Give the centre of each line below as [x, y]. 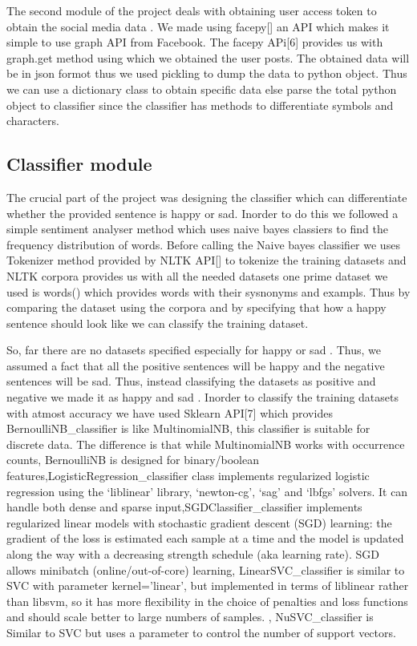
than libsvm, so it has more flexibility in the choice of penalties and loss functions [207, 601]
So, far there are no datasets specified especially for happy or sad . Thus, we [194, 350]
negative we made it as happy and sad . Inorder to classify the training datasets [203, 397]
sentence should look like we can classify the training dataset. [158, 323]
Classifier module [79, 164]
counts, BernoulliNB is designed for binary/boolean [133, 460]
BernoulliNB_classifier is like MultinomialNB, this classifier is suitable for [188, 428]
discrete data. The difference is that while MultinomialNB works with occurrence [206, 444]
